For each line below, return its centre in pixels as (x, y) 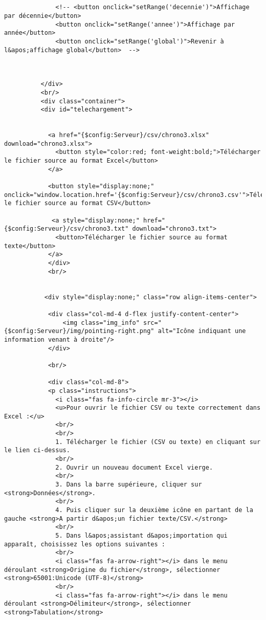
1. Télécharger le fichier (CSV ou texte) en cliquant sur (158, 442)
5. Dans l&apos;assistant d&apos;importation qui (141, 536)
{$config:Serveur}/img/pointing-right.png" (79, 331)
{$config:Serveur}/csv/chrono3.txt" (66, 229)
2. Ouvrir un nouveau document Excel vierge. (134, 467)
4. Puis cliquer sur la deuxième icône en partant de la (154, 510)
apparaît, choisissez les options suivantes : (85, 544)
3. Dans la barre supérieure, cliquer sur (129, 485)
